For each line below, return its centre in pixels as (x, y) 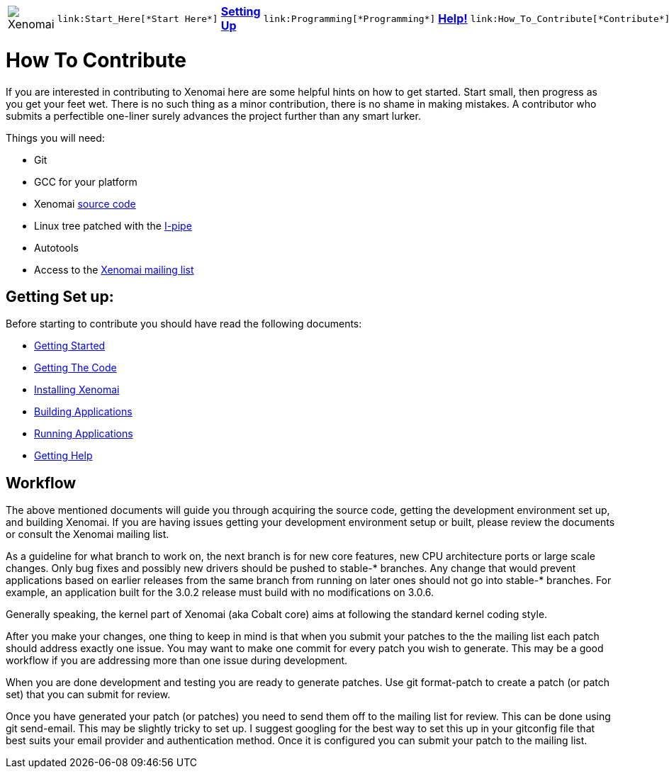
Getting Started (70, 346)
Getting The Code (75, 368)
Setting (241, 11)
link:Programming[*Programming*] (349, 18)
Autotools (56, 247)
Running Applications (84, 434)
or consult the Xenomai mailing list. (88, 534)
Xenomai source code (85, 203)
